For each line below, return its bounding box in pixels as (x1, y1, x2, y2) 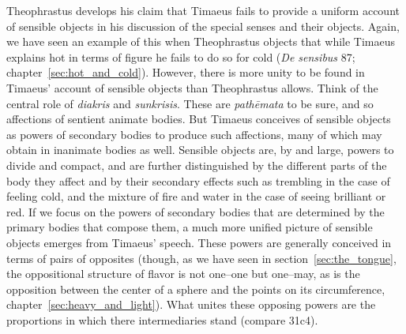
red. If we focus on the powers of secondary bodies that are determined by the (6, 203, 385, 220)
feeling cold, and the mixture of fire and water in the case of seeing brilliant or (6, 188, 386, 205)
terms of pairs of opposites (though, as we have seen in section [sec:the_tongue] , (6, 250, 397, 266)
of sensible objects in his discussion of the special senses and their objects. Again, (6, 17, 400, 34)
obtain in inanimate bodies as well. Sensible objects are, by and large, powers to (6, 141, 394, 158)
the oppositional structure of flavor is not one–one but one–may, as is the (6, 265, 360, 282)
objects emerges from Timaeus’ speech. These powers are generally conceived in (6, 234, 392, 250)
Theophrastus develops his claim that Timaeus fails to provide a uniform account (6, 2, 400, 18)
